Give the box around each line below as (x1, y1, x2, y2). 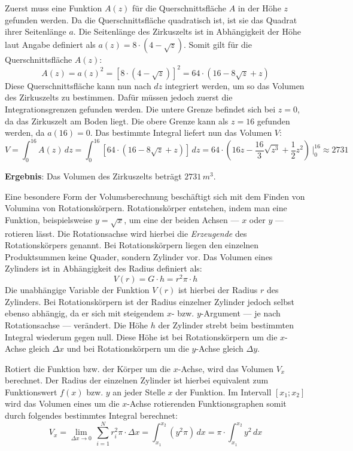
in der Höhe (238, 2, 281, 14)
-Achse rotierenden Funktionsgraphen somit (127, 397, 287, 410)
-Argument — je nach (200, 307, 281, 319)
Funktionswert (5, 385, 57, 398)
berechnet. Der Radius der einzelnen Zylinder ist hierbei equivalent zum (5, 374, 269, 386)
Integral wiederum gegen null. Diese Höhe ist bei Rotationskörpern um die (5, 330, 278, 343)
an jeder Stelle (112, 385, 165, 398)
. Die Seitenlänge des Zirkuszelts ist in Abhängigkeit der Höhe (73, 25, 301, 38)
